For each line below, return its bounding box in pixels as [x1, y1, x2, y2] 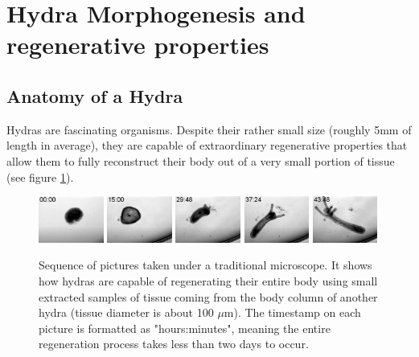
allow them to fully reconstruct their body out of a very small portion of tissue [6, 152, 395, 169]
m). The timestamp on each [224, 304, 361, 321]
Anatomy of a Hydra [6, 83, 183, 108]
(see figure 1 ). [6, 168, 74, 185]
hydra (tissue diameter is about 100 [39, 304, 214, 321]
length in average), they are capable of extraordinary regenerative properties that [6, 137, 408, 154]
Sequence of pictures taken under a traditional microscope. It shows [39, 256, 372, 273]
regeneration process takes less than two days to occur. [39, 335, 309, 352]
